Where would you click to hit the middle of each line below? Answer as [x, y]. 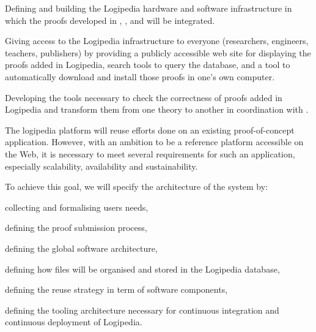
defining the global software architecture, [81, 248]
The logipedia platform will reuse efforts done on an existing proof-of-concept [150, 130]
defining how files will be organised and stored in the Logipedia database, [142, 269]
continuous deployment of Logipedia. [74, 322]
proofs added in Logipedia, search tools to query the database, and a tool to [148, 65]
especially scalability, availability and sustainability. [101, 166]
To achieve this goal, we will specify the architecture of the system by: [137, 187]
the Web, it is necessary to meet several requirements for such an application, [150, 153]
